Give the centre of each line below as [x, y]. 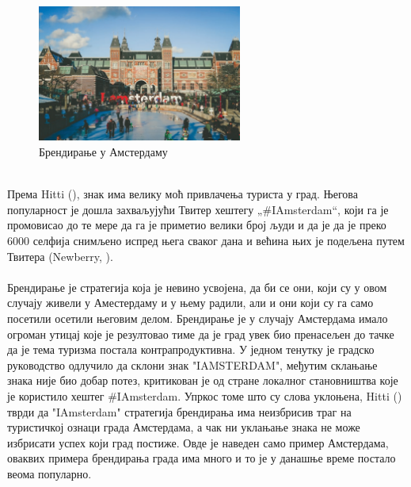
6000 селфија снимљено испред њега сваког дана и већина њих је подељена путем [206, 240]
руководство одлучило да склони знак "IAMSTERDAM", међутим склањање [192, 364]
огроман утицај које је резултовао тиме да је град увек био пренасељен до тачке [201, 334]
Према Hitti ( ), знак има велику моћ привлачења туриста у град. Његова [183, 194]
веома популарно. [49, 473]
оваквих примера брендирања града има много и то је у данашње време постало [202, 458]
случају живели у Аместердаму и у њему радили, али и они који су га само [190, 303]
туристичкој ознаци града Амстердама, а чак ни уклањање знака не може [184, 427]
